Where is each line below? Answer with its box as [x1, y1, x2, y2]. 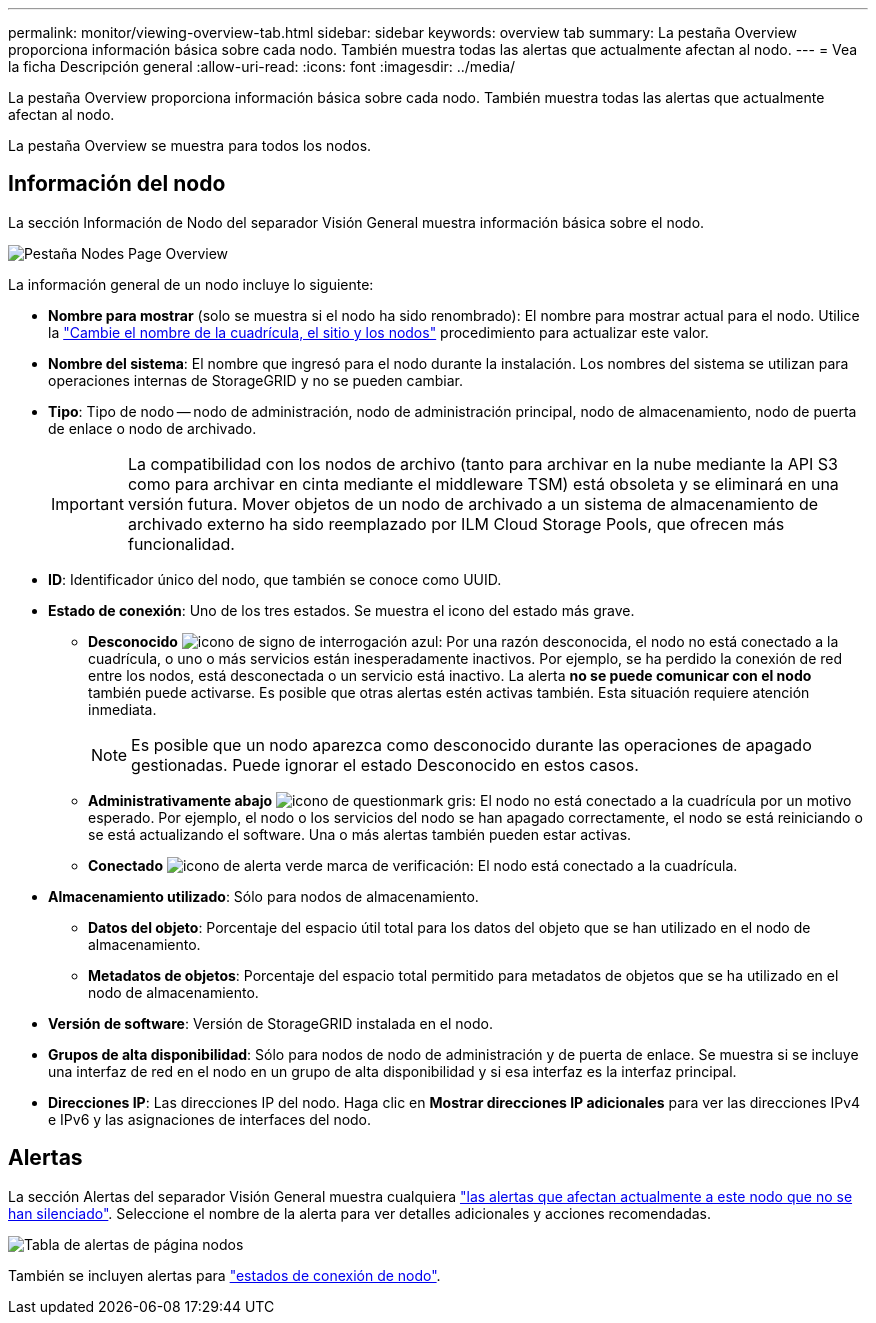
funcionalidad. [127, 533, 235, 554]
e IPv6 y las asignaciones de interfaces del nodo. [48, 1110, 372, 1128]
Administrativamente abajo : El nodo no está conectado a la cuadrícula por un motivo [88, 791, 852, 809]
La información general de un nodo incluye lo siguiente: [8, 275, 374, 293]
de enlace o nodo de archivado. [48, 419, 257, 437]
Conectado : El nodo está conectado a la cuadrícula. [88, 856, 738, 874]
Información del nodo [8, 171, 226, 197]
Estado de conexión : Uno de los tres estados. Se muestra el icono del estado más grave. [48, 601, 635, 619]
